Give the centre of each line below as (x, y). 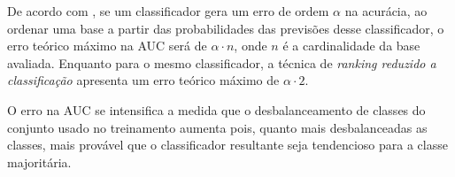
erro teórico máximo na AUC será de (107, 46)
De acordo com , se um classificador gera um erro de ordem (168, 11)
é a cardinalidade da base (351, 46)
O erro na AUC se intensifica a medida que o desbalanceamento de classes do (216, 109)
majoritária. (39, 162)
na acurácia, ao (386, 11)
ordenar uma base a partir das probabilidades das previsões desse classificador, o (226, 28)
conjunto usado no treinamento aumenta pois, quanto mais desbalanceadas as (217, 127)
